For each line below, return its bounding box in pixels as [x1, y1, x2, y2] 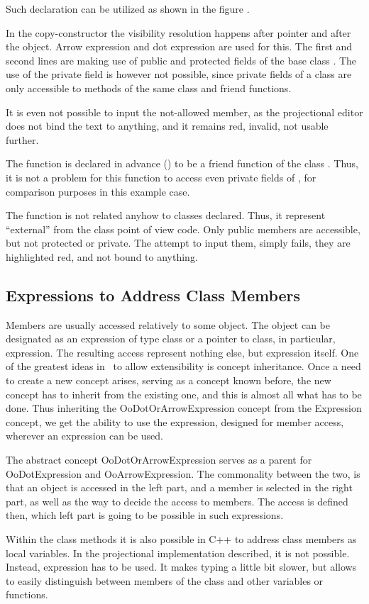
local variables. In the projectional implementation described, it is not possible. [6, 545, 350, 560]
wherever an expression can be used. [6, 428, 163, 443]
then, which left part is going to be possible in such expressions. [6, 508, 284, 522]
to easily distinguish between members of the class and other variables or [6, 573, 324, 588]
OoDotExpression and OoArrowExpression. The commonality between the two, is [6, 466, 360, 481]
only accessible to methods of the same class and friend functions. [6, 80, 292, 95]
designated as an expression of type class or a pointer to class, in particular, [6, 331, 336, 346]
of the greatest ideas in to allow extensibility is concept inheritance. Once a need [6, 359, 361, 374]
